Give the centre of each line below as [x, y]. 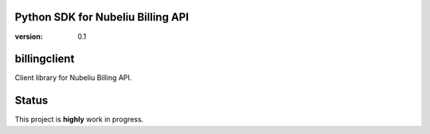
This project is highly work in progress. [79, 120]
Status [31, 100]
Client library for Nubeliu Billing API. [73, 78]
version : [29, 36]
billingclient [45, 59]
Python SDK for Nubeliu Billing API [102, 17]
